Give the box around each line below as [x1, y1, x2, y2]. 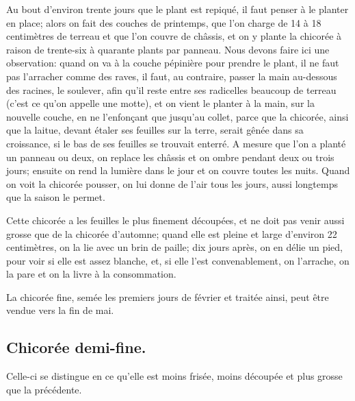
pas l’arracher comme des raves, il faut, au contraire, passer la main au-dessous [6, 69, 337, 83]
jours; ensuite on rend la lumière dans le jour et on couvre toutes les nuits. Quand [6, 163, 350, 178]
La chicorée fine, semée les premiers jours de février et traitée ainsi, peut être [6, 289, 329, 304]
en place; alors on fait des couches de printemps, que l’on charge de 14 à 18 [6, 15, 321, 29]
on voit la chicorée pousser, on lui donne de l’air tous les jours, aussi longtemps [6, 176, 338, 191]
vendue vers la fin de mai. [6, 303, 114, 317]
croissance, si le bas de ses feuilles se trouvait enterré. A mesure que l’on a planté [6, 136, 346, 150]
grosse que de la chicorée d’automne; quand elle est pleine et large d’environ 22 [6, 226, 337, 241]
